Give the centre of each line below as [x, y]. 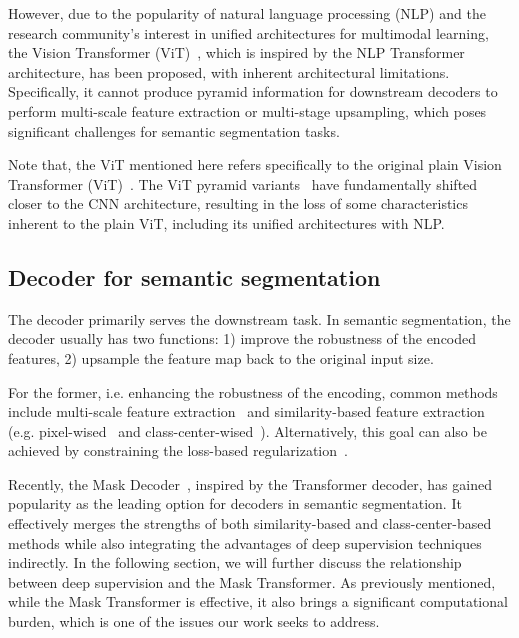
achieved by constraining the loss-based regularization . [178, 450]
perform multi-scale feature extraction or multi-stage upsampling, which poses [247, 110]
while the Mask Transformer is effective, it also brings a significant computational [258, 601]
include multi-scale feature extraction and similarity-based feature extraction [246, 411]
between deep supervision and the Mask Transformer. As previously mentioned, [252, 581]
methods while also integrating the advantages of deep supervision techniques [245, 542]
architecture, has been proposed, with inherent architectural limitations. [229, 71]
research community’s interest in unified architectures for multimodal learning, [248, 32]
